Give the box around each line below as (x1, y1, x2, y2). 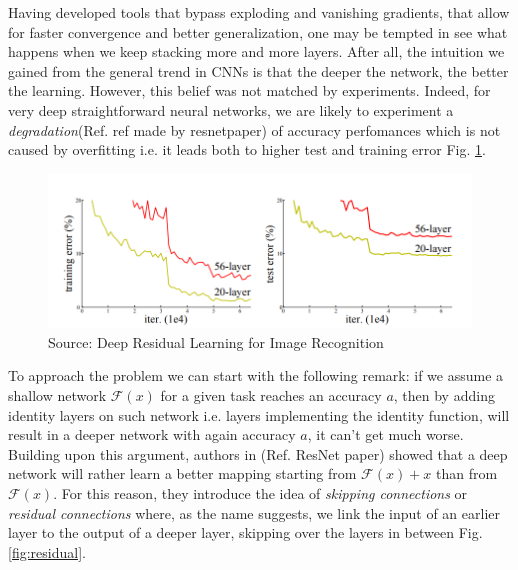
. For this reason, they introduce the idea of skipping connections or (53, 483, 468, 504)
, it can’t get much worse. (307, 424, 464, 445)
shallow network (8, 385, 107, 406)
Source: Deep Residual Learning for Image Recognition (48, 331, 384, 352)
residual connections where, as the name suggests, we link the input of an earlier (8, 502, 501, 523)
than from (436, 463, 498, 484)
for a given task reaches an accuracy (160, 385, 382, 406)
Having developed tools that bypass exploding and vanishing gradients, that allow (8, 2, 510, 22)
